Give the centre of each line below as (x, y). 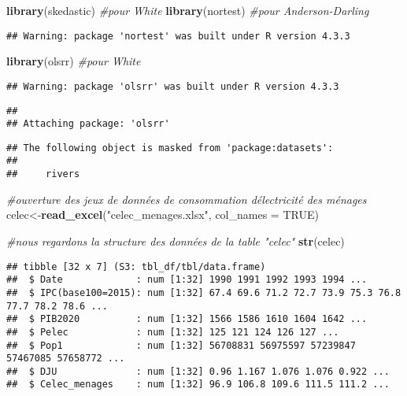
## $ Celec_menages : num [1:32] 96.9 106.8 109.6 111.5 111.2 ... (198, 385)
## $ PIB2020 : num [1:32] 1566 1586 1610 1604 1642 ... (187, 319)
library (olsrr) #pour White (74, 61)
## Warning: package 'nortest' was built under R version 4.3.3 (178, 36)
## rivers (43, 174)
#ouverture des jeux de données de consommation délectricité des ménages (187, 199)
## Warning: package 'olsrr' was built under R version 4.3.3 (173, 86)
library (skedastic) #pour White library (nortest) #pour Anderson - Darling (188, 10)
